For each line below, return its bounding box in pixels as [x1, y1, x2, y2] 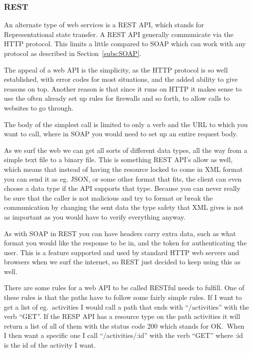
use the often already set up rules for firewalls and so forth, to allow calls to [4, 93, 230, 103]
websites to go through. [4, 102, 73, 112]
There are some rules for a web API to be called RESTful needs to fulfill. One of [4, 282, 245, 293]
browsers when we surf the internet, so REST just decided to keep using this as [4, 257, 241, 267]
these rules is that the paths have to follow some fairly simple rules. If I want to [4, 292, 242, 302]
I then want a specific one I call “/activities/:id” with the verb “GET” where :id [4, 330, 243, 340]
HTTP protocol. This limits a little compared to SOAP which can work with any [4, 38, 246, 49]
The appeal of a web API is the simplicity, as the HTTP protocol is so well [4, 64, 228, 74]
